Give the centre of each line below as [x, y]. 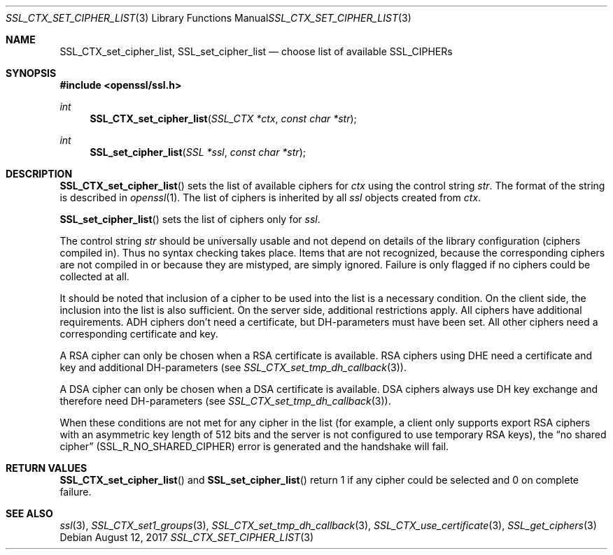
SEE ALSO [29, 513]
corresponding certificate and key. [139, 334]
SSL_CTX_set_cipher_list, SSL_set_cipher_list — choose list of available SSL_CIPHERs [256, 51]
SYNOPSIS [31, 73]
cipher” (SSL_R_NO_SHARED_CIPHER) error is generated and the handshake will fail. [254, 446]
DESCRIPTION [39, 174]
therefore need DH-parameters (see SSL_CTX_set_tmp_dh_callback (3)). [225, 401]
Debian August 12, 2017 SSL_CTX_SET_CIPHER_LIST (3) [187, 537]
